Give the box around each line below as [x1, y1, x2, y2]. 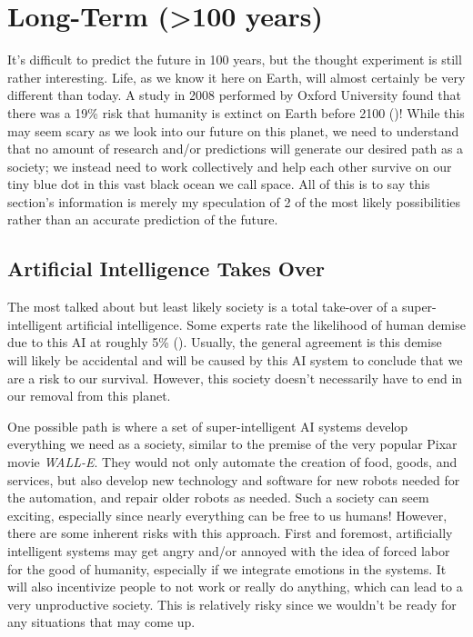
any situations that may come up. [7, 612, 196, 632]
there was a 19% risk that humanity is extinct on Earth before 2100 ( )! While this [7, 103, 465, 122]
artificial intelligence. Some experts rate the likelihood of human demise [66, 314, 466, 333]
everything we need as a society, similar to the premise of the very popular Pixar [7, 434, 458, 453]
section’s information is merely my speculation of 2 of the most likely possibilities [7, 192, 461, 211]
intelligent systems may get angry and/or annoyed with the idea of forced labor [7, 541, 450, 560]
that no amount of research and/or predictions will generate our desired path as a [7, 139, 464, 158]
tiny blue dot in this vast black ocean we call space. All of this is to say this [7, 174, 430, 194]
